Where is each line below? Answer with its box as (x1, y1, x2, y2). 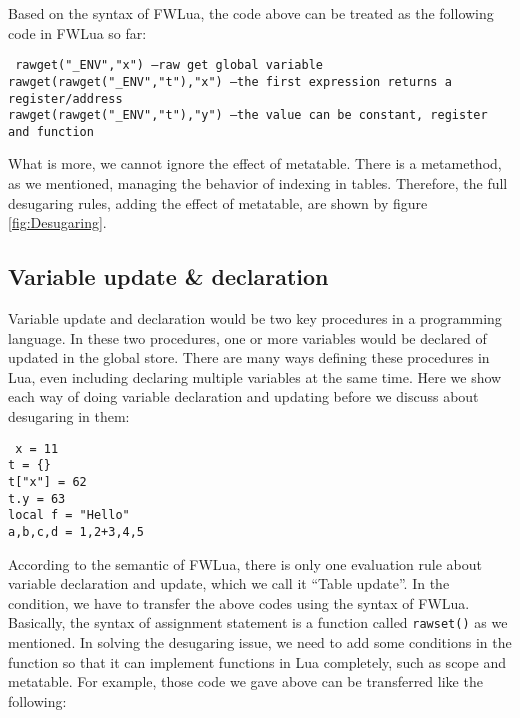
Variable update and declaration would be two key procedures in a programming (8, 308, 502, 329)
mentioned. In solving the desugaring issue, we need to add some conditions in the (8, 631, 512, 652)
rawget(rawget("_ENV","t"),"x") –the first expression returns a (8, 74, 452, 89)
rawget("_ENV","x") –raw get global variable (15, 58, 323, 73)
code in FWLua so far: (8, 22, 147, 43)
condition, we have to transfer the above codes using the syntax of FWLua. (8, 592, 470, 613)
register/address (8, 91, 123, 106)
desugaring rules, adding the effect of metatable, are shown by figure (8, 192, 428, 213)
